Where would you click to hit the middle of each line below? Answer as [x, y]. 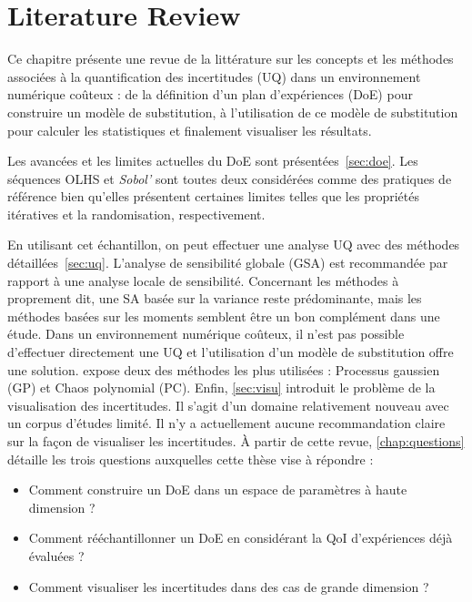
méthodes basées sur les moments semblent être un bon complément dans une [224, 316]
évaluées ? [56, 555]
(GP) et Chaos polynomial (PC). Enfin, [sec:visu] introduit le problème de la [221, 388]
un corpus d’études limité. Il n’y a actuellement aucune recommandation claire [226, 423]
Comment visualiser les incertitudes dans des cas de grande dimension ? [229, 586]
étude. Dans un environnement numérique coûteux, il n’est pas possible [206, 334]
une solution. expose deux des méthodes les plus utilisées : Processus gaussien [224, 369]
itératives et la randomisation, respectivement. [136, 214]
